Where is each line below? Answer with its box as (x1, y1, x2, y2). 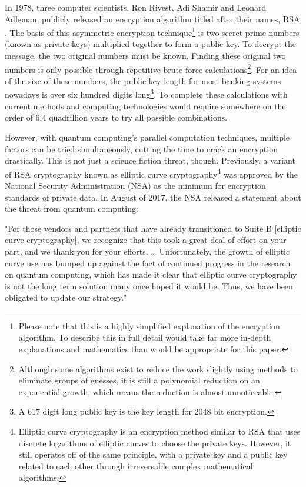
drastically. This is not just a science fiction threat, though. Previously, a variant (5, 154, 295, 166)
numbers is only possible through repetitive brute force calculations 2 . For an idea (5, 61, 297, 75)
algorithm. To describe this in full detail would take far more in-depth (18, 331, 271, 343)
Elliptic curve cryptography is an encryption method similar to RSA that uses (18, 425, 301, 438)
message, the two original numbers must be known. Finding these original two (5, 49, 286, 62)
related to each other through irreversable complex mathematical (18, 459, 253, 472)
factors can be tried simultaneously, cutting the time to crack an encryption (5, 142, 278, 155)
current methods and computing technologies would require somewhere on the (5, 99, 286, 112)
